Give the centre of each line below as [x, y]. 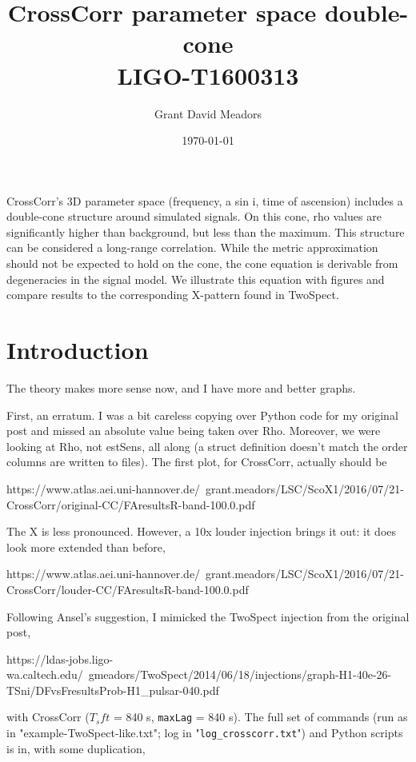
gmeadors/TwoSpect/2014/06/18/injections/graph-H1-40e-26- [240, 674]
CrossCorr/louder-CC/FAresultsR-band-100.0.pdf [128, 589]
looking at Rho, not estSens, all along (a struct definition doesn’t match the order [207, 446]
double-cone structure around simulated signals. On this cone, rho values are [194, 216]
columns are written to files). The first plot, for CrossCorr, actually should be [197, 462]
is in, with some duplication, [76, 748]
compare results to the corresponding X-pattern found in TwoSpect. [173, 295]
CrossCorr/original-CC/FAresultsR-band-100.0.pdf [131, 504]
